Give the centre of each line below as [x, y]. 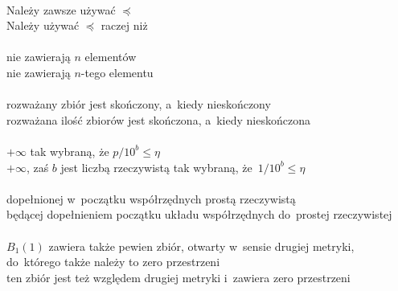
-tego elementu [117, 72]
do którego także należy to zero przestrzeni [113, 262]
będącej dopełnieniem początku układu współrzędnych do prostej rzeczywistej [199, 214]
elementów [111, 57]
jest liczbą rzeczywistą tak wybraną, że [156, 167]
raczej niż [124, 25]
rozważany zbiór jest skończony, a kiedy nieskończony [139, 104]
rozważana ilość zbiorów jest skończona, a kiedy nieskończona [158, 119]
